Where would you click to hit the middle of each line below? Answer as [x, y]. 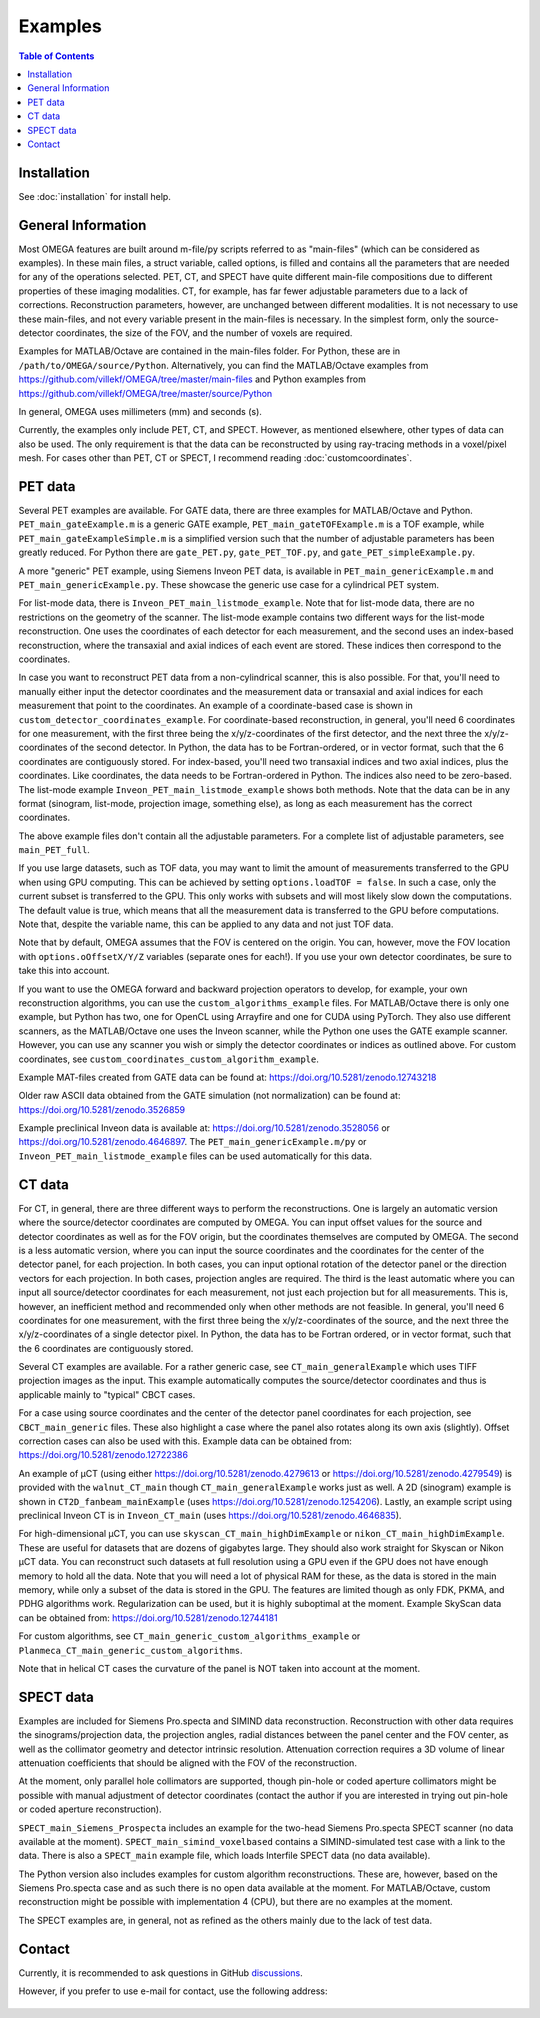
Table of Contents [56, 56]
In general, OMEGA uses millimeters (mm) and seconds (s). [140, 411]
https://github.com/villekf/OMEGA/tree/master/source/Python [145, 393]
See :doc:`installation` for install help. [95, 196]
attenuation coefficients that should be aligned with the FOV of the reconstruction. [187, 1762]
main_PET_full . [54, 850]
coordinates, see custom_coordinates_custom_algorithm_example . [169, 1059]
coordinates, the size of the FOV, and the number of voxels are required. [204, 333]
